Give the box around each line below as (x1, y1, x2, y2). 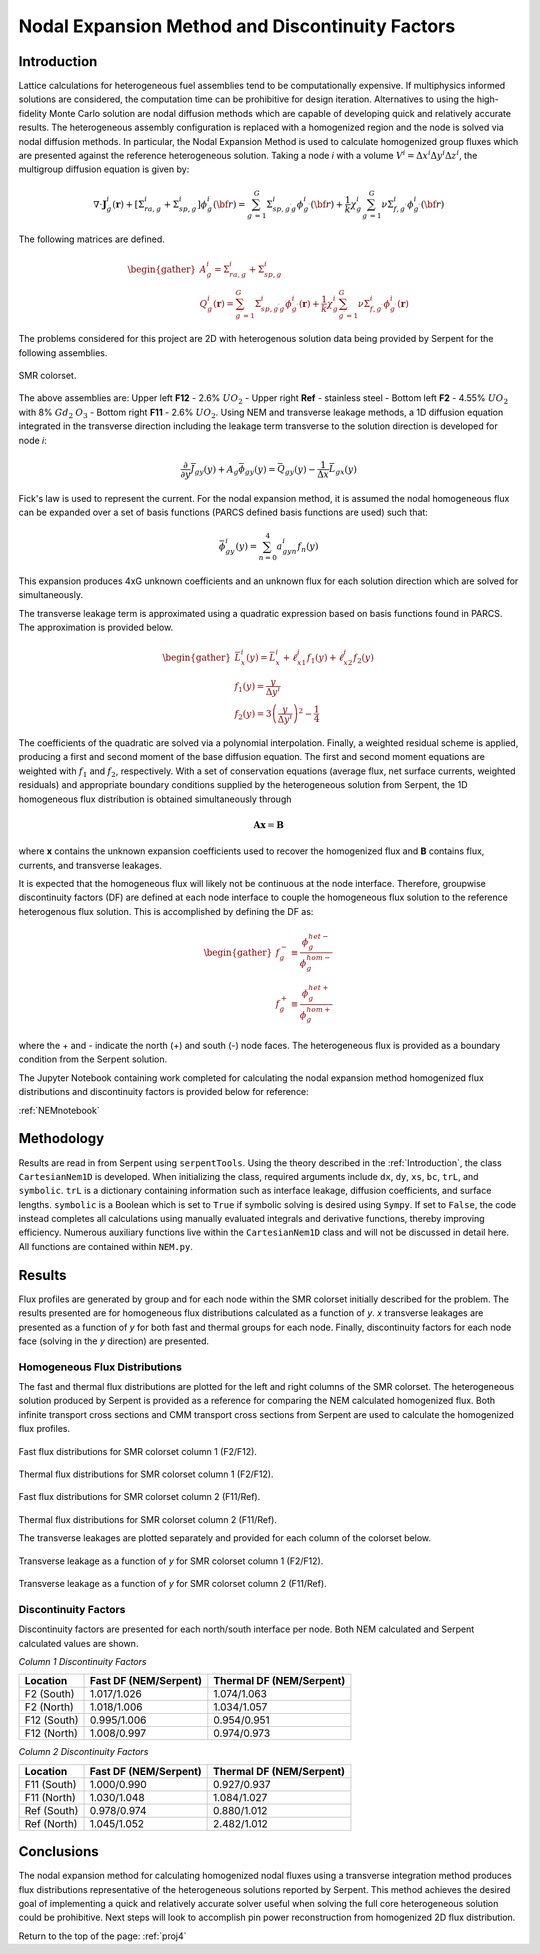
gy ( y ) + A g (194, 463, 239, 477)
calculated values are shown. (18, 1637, 139, 1649)
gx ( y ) (335, 463, 357, 477)
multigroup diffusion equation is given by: (18, 163, 190, 175)
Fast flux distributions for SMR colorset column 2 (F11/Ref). (18, 1491, 261, 1503)
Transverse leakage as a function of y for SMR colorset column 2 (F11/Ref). (18, 1577, 327, 1589)
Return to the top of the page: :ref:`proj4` (18, 1930, 187, 1942)
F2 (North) (24, 1700, 74, 1714)
